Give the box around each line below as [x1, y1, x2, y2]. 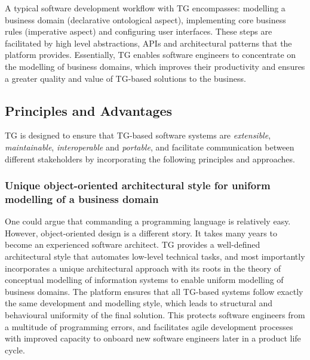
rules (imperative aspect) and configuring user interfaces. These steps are [5, 25, 272, 38]
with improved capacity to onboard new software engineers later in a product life [5, 332, 301, 344]
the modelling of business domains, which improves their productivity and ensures [5, 60, 305, 72]
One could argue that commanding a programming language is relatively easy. [5, 215, 291, 227]
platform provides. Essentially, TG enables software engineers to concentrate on [5, 48, 296, 61]
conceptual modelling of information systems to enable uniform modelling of [5, 273, 284, 286]
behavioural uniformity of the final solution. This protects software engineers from [5, 309, 305, 321]
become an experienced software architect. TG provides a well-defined [5, 238, 260, 251]
